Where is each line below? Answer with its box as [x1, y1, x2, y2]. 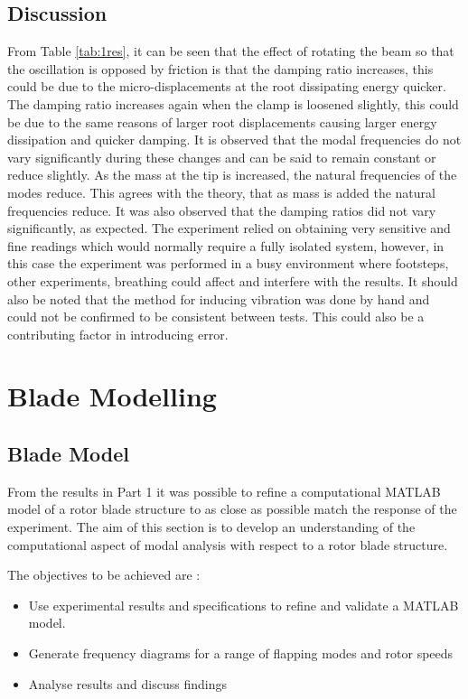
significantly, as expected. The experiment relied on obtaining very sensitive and [7, 219, 451, 238]
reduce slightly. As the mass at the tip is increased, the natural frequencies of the [7, 165, 457, 184]
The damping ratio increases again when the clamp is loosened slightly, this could [7, 94, 459, 113]
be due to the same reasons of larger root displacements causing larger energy [7, 112, 437, 131]
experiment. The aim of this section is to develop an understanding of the [7, 517, 416, 536]
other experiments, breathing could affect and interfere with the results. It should [7, 271, 458, 290]
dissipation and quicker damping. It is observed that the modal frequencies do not [7, 130, 462, 149]
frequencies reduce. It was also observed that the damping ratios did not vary [7, 200, 436, 219]
